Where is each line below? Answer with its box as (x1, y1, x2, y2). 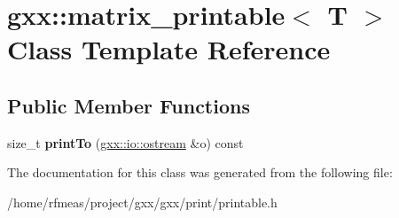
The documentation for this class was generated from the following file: (7, 163, 393, 182)
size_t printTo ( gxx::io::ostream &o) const (7, 133, 244, 152)
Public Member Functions (7, 91, 250, 119)
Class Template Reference (7, 31, 331, 67)
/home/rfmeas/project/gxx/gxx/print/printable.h (7, 192, 278, 211)
